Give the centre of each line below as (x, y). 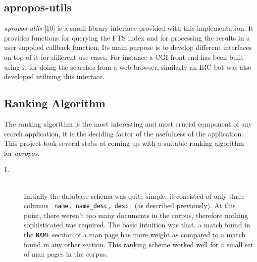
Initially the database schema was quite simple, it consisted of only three (134, 196)
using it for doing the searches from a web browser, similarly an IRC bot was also (128, 66)
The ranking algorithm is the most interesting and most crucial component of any (128, 123)
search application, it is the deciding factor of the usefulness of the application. (124, 133)
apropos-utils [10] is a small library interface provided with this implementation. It (129, 28)
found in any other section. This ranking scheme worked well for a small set (139, 244)
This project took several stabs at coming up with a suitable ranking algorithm (124, 143)
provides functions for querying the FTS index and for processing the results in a (127, 37)
